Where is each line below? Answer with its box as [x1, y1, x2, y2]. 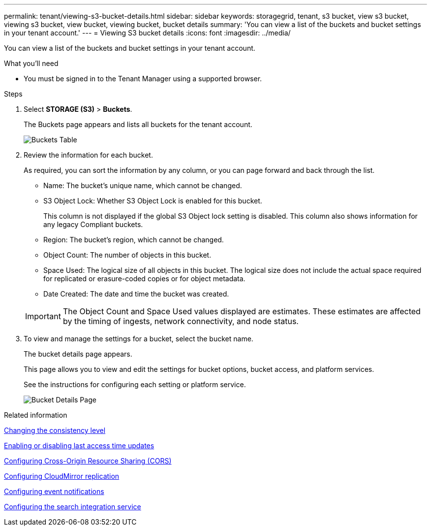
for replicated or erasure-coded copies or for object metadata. [43, 274, 246, 283]
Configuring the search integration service [4, 502, 141, 511]
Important [25, 311, 61, 321]
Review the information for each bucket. [24, 151, 153, 159]
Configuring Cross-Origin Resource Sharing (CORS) [4, 457, 172, 465]
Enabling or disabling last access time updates [4, 441, 154, 450]
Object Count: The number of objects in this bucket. [43, 251, 212, 259]
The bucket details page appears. [24, 350, 132, 358]
